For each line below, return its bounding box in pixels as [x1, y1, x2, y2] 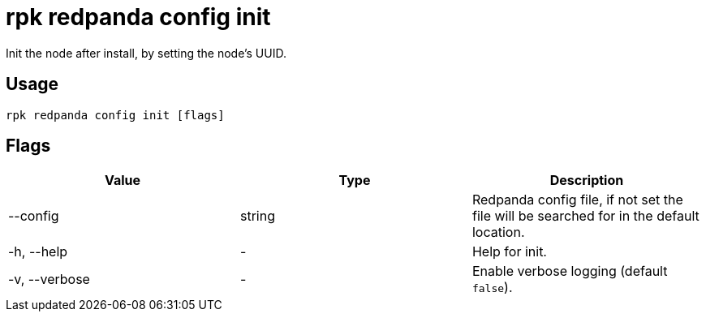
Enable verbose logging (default [471, 263, 668, 280]
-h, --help [8, 243, 68, 260]
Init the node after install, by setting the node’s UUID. [6, 45, 286, 60]
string [239, 208, 275, 225]
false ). [471, 279, 513, 296]
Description [549, 172, 624, 189]
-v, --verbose [8, 271, 90, 288]
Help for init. [471, 243, 547, 260]
